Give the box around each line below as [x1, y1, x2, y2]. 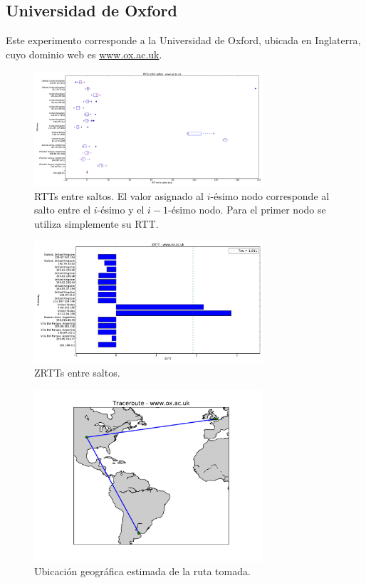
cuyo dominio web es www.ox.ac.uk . [6, 46, 162, 61]
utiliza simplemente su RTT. [34, 216, 159, 231]
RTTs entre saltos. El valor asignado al [34, 188, 204, 203]
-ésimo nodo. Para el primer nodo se [167, 202, 326, 217]
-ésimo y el [97, 202, 145, 217]
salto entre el [34, 202, 91, 217]
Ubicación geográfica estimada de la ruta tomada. [34, 564, 251, 579]
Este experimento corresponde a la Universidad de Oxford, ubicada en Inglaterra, [6, 33, 361, 48]
